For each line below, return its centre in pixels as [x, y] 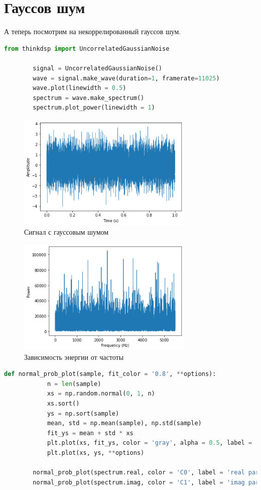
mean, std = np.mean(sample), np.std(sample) [124, 423]
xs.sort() [63, 404]
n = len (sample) [74, 384]
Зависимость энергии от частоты [74, 357]
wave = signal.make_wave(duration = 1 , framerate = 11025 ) [126, 78]
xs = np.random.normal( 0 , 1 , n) [101, 394]
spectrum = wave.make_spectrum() [89, 98]
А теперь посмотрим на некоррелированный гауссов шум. [93, 31]
